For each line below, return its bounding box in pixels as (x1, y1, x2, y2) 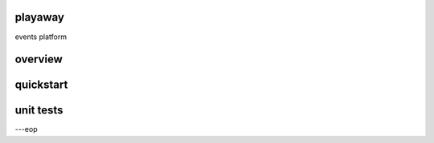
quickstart (14, 78, 68, 92)
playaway (14, 10, 64, 24)
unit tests (14, 104, 63, 117)
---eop (14, 125, 38, 134)
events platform (14, 32, 68, 42)
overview (14, 53, 63, 66)
